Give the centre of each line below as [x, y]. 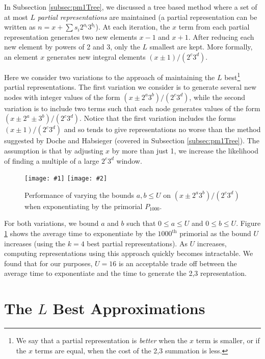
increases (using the [35, 243]
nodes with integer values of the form [62, 97]
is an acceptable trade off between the [178, 263]
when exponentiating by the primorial [84, 206]
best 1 [232, 76]
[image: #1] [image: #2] [66, 179]
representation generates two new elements [71, 36]
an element [21, 56]
